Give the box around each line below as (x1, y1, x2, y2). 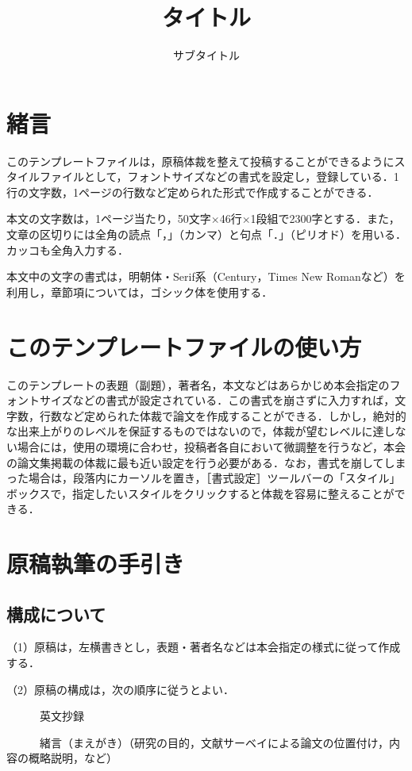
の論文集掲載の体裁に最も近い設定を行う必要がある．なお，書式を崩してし (6, 454, 395, 470)
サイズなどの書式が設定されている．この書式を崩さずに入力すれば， (39, 392, 395, 409)
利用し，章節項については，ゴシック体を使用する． (6, 283, 273, 300)
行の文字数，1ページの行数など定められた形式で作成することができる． (6, 183, 379, 200)
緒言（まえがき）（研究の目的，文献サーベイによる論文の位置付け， (39, 734, 389, 750)
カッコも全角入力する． (6, 241, 129, 258)
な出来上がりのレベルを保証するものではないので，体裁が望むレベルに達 (6, 423, 384, 439)
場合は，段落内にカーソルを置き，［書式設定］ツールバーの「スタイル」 (28, 470, 401, 486)
